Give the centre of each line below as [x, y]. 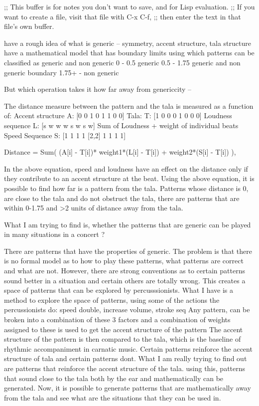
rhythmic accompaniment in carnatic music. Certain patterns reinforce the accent [128, 348]
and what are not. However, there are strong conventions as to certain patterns [125, 271]
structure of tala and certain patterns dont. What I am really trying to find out [126, 358]
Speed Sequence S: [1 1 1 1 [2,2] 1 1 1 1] [65, 135]
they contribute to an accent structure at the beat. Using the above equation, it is [129, 178]
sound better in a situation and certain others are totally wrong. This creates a [125, 280]
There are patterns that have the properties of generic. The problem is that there [128, 251]
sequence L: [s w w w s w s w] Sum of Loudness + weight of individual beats [121, 125]
